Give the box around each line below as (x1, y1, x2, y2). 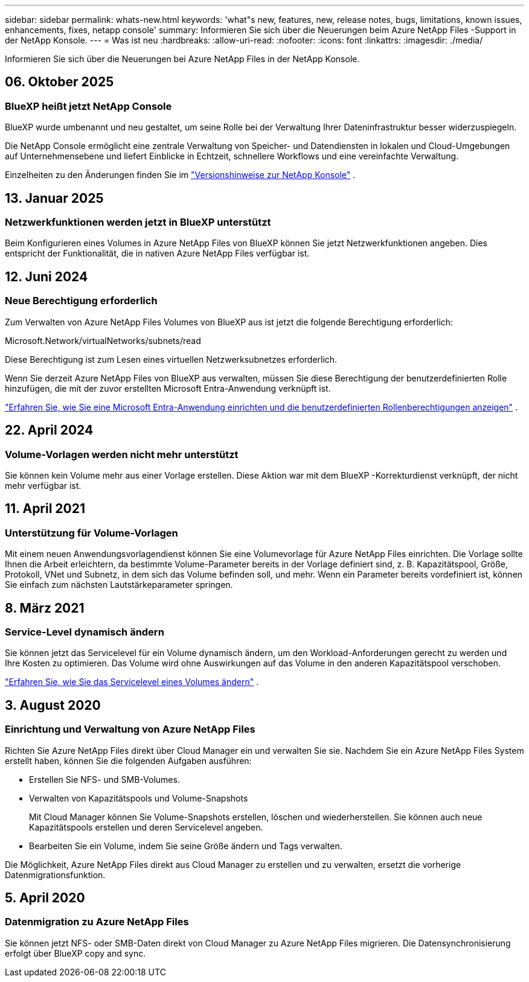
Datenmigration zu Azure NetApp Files (5, 916, 189, 928)
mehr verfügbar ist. (5, 480, 82, 491)
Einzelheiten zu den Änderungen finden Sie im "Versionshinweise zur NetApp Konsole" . (5, 170, 356, 180)
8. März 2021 (5, 600, 85, 616)
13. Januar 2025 (5, 190, 104, 206)
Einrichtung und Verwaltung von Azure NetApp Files (5, 723, 255, 736)
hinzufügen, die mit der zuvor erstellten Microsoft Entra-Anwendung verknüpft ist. (5, 383, 331, 394)
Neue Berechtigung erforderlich (5, 295, 158, 307)
